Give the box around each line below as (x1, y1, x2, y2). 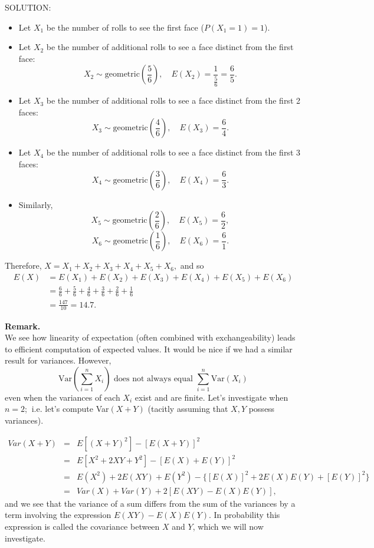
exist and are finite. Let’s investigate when (134, 391, 288, 403)
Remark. (5, 319, 41, 332)
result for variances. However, (5, 354, 111, 367)
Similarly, (18, 198, 53, 210)
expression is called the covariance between (5, 520, 160, 532)
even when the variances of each (5, 391, 120, 403)
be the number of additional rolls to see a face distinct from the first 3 (46, 146, 300, 159)
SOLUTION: (5, 1, 51, 13)
